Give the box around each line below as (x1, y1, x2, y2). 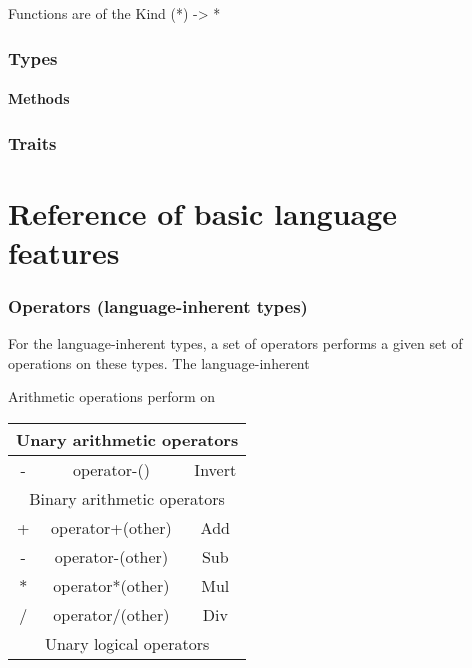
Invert (194, 458, 237, 482)
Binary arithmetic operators (29, 487, 225, 511)
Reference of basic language (8, 192, 398, 233)
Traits (8, 130, 57, 155)
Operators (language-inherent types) (8, 293, 308, 318)
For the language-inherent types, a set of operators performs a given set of (8, 333, 463, 354)
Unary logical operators (44, 632, 210, 656)
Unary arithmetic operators (16, 428, 239, 452)
